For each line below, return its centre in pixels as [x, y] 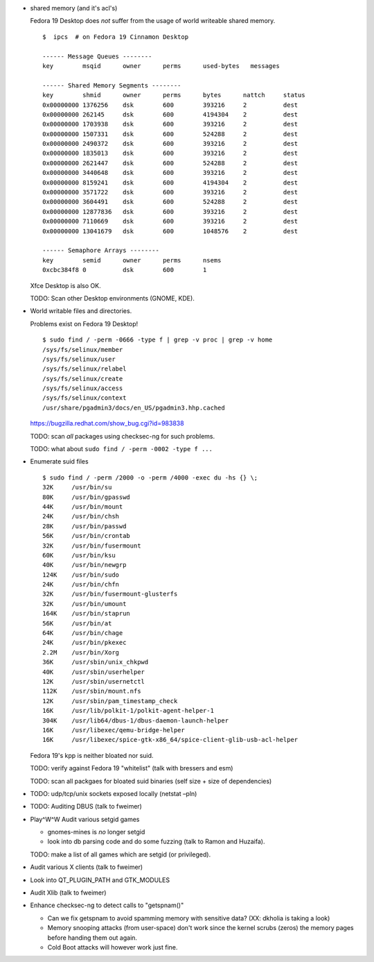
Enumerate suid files [60, 462]
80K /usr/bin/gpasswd [87, 497]
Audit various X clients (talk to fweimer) [87, 867]
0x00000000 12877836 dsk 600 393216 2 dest [170, 211]
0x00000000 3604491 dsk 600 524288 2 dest [170, 202]
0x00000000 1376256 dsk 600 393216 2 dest [170, 105]
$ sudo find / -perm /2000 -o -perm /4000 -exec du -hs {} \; [150, 478]
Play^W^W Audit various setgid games [85, 819]
